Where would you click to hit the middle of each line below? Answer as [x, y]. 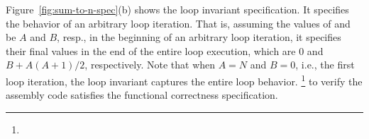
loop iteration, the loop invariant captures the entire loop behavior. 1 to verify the [184, 80]
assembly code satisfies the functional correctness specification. [142, 95]
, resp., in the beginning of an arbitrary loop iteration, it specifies [199, 37]
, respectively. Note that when [150, 65]
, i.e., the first [325, 65]
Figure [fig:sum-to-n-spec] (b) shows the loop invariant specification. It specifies [177, 9]
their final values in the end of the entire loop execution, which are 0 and [165, 50]
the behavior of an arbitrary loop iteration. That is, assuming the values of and [178, 23]
